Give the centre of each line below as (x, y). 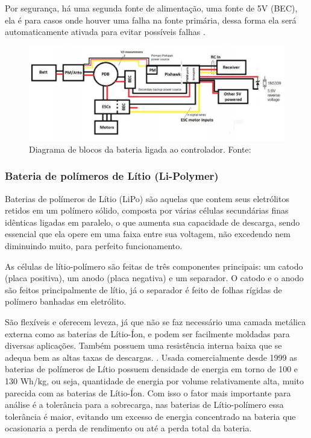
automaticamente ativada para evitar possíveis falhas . (105, 32)
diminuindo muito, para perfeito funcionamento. (94, 246)
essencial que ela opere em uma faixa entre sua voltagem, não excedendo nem (148, 234)
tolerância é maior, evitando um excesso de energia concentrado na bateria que (150, 416)
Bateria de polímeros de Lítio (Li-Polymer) (112, 176)
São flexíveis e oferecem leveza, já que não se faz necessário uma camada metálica (155, 322)
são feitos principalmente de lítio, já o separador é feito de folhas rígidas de (143, 289)
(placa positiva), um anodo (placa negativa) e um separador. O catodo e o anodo (154, 278)
